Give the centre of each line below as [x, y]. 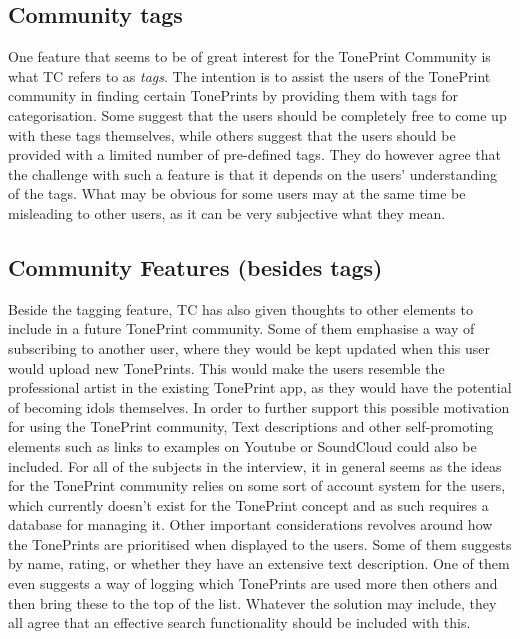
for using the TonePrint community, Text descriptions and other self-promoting [251, 426]
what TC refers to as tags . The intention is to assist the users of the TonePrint [249, 75]
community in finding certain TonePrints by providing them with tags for [233, 95]
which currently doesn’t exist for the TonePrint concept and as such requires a [248, 504]
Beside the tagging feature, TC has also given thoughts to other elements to [240, 308]
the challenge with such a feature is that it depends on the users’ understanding [253, 173]
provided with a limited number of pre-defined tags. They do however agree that [254, 154]
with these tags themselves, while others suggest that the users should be [232, 134]
